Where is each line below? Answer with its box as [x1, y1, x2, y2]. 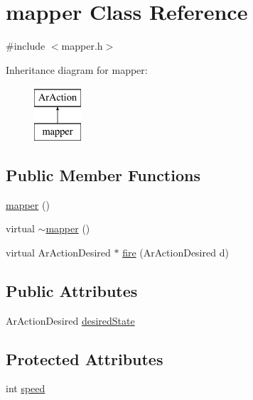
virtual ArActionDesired [6, 244, 111, 259]
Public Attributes [6, 279, 138, 301]
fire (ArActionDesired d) [122, 244, 229, 259]
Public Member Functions [6, 163, 200, 185]
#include [6, 38, 45, 53]
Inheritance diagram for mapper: [6, 62, 148, 77]
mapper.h [61, 38, 103, 53]
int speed [6, 381, 45, 396]
